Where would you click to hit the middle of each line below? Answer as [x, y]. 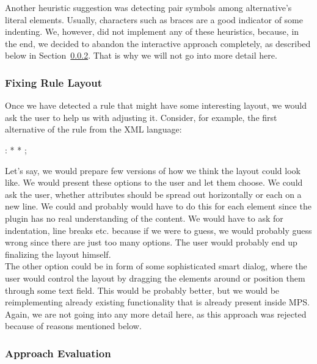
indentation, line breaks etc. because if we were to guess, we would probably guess [158, 230]
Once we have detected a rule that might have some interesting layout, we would [156, 105]
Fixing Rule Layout [54, 82]
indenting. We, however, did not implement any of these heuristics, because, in [152, 31]
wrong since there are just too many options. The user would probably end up [151, 242]
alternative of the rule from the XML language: [93, 129]
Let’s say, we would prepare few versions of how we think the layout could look [153, 170]
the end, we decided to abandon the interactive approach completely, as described [158, 43]
